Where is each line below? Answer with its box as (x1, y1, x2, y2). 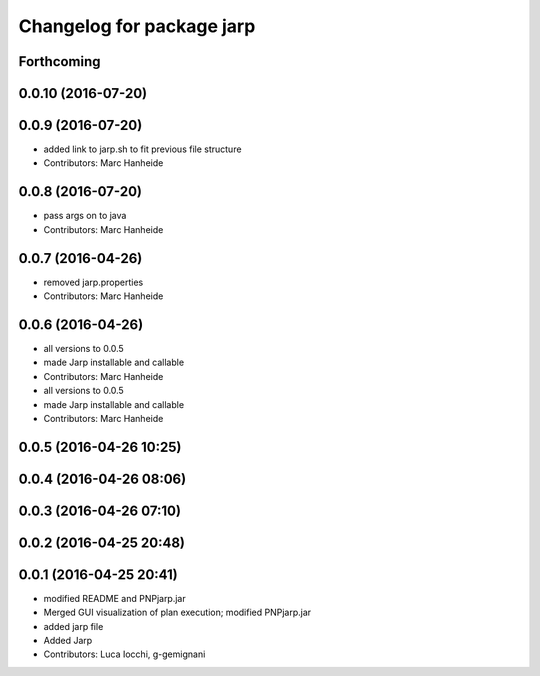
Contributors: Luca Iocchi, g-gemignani (43, 648, 206, 660)
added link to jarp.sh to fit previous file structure (43, 143, 242, 155)
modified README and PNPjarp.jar (43, 592, 186, 604)
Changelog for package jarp (18, 15, 256, 37)
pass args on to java (43, 210, 127, 222)
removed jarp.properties (43, 276, 144, 288)
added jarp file (43, 620, 104, 632)
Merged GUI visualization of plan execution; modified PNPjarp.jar (43, 606, 312, 619)
